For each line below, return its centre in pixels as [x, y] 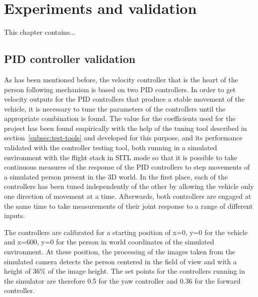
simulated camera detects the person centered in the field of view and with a [120, 261]
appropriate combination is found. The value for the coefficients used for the [120, 118]
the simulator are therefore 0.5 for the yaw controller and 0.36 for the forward [122, 280]
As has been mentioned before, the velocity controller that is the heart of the [121, 79]
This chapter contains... [40, 32]
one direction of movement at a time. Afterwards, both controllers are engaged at [128, 196]
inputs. [15, 215]
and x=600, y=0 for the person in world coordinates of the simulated [109, 242]
